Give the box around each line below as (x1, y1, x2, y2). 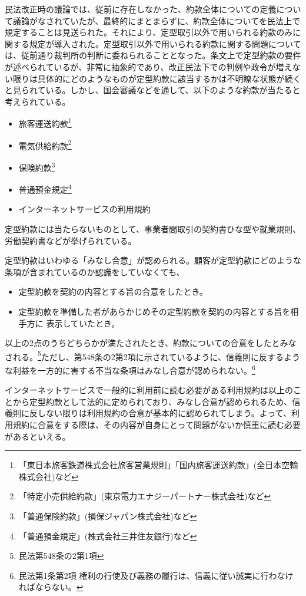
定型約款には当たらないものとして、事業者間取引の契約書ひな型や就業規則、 (5, 222, 301, 235)
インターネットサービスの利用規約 (18, 203, 151, 215)
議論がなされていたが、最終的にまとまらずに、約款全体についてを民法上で (12, 14, 300, 27)
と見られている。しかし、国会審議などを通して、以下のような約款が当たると (5, 84, 301, 96)
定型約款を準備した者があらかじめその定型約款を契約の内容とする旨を (18, 305, 291, 317)
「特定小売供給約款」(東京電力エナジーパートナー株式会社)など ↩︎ (18, 490, 271, 502)
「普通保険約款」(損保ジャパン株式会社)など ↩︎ (18, 509, 197, 522)
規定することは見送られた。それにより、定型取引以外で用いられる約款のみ (5, 26, 293, 38)
